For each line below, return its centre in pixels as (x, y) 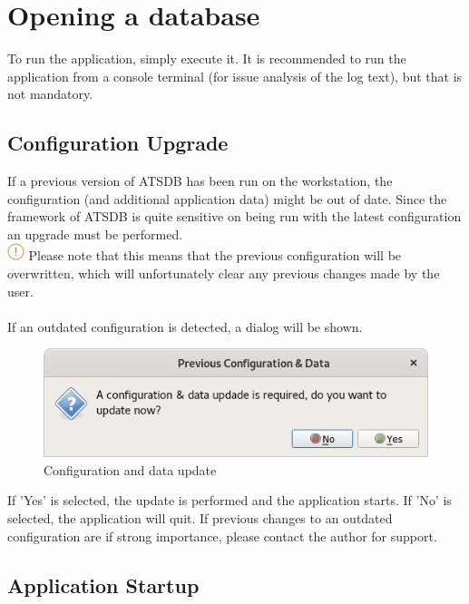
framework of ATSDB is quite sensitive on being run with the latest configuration (234, 216)
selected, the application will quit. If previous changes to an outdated (200, 518)
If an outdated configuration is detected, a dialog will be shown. (185, 326)
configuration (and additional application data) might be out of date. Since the (227, 198)
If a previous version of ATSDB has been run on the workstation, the (200, 181)
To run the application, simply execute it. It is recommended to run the (207, 58)
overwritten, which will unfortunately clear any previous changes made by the (224, 273)
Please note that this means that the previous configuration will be (215, 255)
